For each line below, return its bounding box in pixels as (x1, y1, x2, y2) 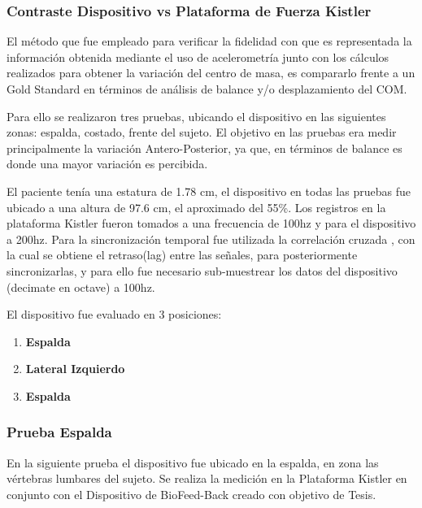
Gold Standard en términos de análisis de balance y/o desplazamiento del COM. (7, 80, 407, 97)
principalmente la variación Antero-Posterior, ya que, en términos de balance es (7, 139, 402, 156)
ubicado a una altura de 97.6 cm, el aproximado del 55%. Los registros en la (7, 198, 386, 215)
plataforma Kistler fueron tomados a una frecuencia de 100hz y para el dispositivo (7, 215, 416, 232)
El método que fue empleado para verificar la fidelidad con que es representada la (7, 33, 412, 50)
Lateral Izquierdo (25, 360, 125, 377)
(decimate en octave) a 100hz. (7, 278, 155, 295)
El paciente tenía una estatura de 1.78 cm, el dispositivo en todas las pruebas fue (7, 182, 411, 199)
